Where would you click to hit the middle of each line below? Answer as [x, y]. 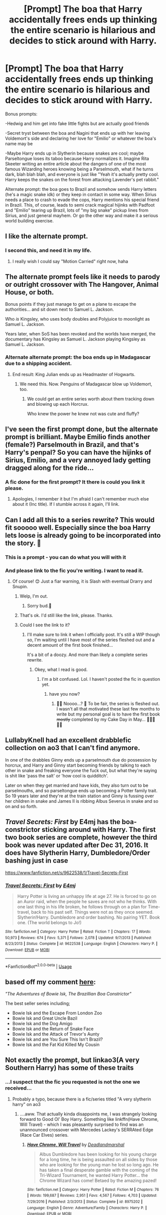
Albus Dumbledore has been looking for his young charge [98, 1154]
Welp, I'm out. [34, 596]
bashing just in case [37, 861]
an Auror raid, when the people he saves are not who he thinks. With [87, 901]
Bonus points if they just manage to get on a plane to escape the [71, 304]
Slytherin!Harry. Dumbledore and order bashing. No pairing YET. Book [88, 917]
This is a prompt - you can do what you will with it [65, 557]
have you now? [64, 694]
